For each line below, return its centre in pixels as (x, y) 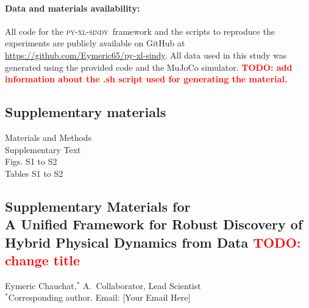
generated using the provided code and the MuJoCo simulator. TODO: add (149, 67)
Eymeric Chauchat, (41, 285)
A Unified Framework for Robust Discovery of (154, 224)
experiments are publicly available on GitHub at (95, 43)
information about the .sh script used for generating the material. (146, 79)
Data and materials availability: (73, 8)
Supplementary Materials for (98, 206)
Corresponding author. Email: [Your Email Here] (99, 297)
